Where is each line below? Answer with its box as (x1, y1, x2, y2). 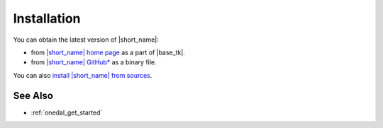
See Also (13, 89, 53, 102)
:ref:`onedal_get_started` (30, 108, 103, 117)
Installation (13, 11, 81, 26)
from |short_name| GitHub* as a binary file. (30, 58, 157, 66)
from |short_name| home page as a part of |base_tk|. (30, 48, 186, 57)
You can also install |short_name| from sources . (13, 71, 152, 79)
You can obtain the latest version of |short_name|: (13, 35, 159, 44)
